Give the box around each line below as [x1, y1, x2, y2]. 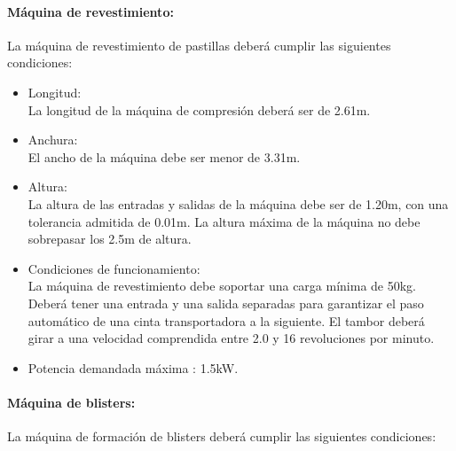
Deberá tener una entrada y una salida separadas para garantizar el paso [28, 293, 424, 312]
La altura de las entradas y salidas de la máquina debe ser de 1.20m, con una [28, 194, 449, 213]
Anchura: [28, 130, 78, 149]
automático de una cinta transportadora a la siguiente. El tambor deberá [28, 311, 425, 330]
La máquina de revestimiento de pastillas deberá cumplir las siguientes [7, 35, 391, 54]
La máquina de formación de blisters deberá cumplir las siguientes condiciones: [7, 427, 436, 446]
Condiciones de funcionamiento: [28, 259, 200, 277]
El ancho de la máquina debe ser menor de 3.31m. [28, 147, 301, 166]
